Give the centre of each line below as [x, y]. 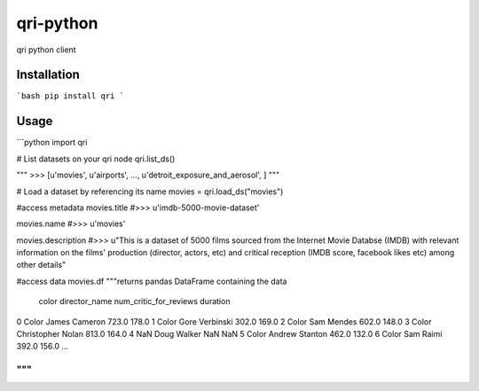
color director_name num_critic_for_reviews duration [134, 301]
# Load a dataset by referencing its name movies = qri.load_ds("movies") [150, 192]
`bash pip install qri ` [70, 96]
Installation [48, 75]
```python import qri [52, 143]
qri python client [46, 50]
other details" [41, 265]
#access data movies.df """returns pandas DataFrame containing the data [152, 281]
